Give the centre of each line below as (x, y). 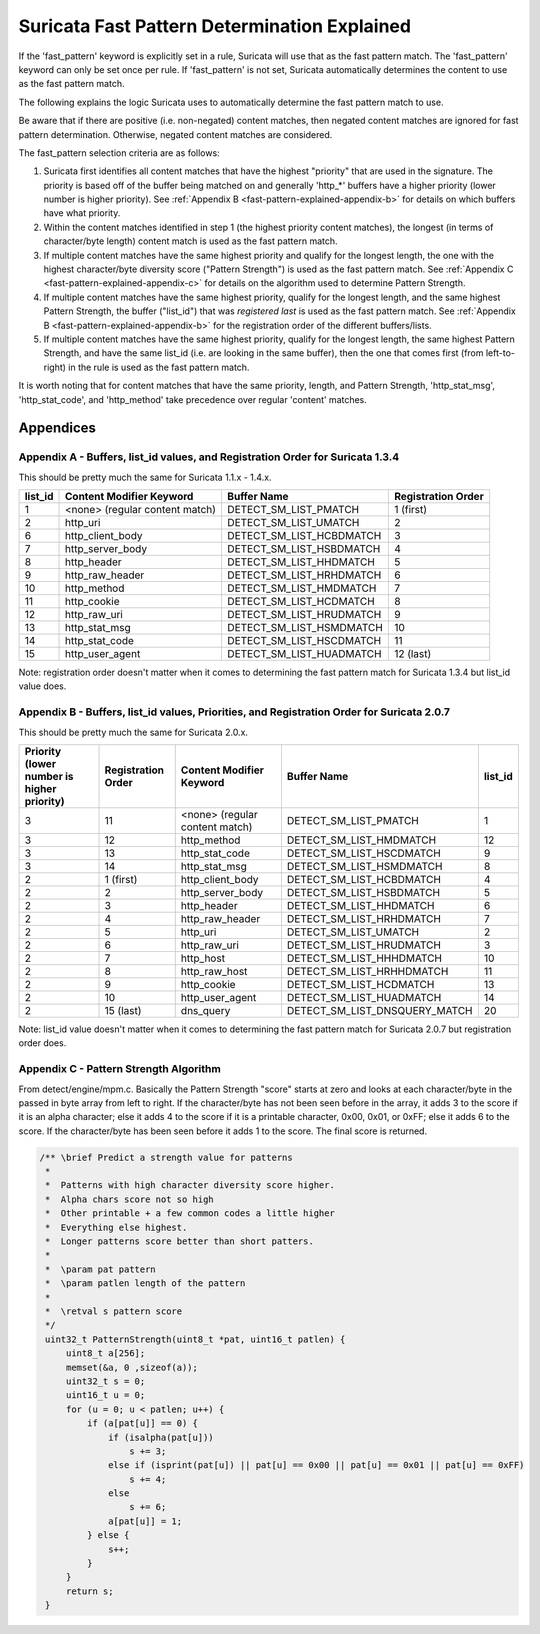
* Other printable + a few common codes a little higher (190, 1213)
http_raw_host (214, 971)
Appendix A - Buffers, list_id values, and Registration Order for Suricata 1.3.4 (209, 457)
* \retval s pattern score (114, 1311)
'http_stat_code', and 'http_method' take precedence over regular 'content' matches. (192, 399)
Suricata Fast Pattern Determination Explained (215, 26)
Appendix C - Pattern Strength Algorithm (120, 1069)
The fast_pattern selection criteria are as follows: (119, 152)
